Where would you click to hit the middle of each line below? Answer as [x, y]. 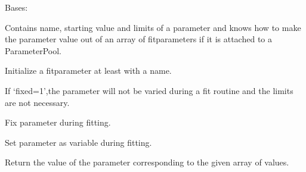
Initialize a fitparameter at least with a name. [88, 71]
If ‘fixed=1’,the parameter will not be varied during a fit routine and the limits [149, 90]
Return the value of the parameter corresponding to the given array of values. [147, 162]
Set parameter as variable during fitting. [78, 142]
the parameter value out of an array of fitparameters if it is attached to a [138, 39]
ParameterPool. [33, 50]
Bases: [16, 7]
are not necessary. [37, 102]
